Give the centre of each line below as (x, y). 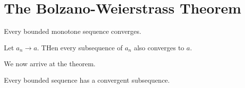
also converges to (159, 47)
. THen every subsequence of (80, 47)
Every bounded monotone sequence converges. (73, 31)
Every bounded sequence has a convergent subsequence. (87, 80)
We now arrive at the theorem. (50, 64)
